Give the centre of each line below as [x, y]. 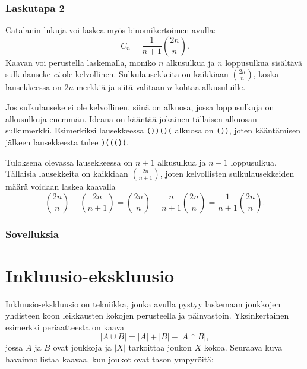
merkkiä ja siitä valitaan [121, 87]
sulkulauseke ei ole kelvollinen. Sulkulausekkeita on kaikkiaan [117, 74]
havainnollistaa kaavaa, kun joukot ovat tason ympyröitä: [110, 359]
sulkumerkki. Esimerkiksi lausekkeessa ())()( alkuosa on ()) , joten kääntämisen [153, 130]
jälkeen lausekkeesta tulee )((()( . [67, 141]
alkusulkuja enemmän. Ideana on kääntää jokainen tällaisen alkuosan [131, 118]
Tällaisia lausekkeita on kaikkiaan [67, 174]
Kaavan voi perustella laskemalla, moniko [81, 62]
